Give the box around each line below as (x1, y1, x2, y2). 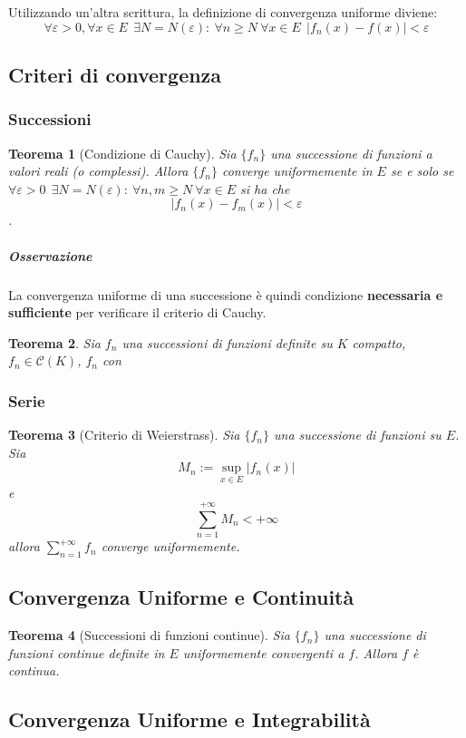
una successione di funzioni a (270, 143, 432, 162)
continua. (8, 661, 60, 680)
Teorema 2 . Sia (8, 333, 101, 352)
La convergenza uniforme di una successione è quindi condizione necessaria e (8, 285, 443, 304)
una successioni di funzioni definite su (121, 333, 333, 352)
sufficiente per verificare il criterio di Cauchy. (8, 303, 267, 322)
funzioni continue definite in (8, 643, 165, 662)
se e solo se (390, 161, 454, 180)
